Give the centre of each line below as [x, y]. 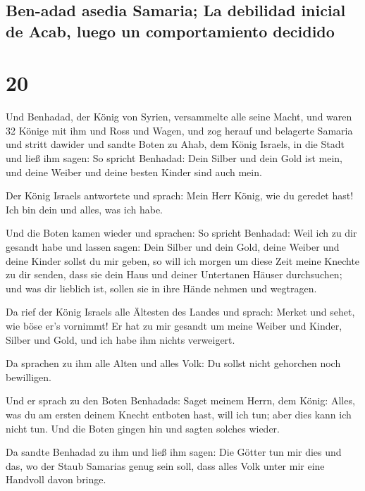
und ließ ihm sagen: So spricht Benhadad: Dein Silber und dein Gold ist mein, [174, 158]
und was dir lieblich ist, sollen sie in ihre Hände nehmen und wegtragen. [161, 288]
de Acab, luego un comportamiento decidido [170, 31]
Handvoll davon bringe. [56, 479]
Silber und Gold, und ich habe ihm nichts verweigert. [120, 339]
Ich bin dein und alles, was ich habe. [84, 209]
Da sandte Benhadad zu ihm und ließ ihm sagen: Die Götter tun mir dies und [174, 452]
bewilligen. [29, 377]
